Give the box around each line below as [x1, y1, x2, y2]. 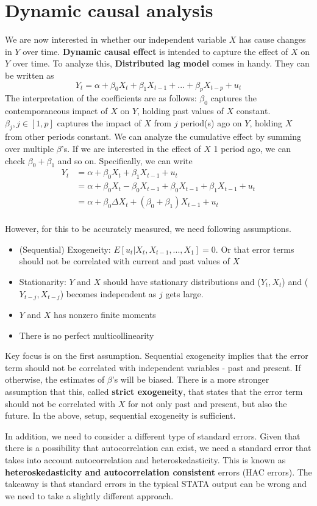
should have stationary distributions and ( [103, 275, 261, 287]
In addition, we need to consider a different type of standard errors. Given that [5, 429, 301, 442]
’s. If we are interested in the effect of [61, 142, 201, 155]
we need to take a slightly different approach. [5, 489, 174, 502]
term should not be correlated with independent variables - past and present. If [5, 361, 301, 374]
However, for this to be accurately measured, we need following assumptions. [5, 222, 291, 235]
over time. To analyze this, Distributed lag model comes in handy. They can [12, 57, 310, 70]
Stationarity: [19, 275, 66, 287]
